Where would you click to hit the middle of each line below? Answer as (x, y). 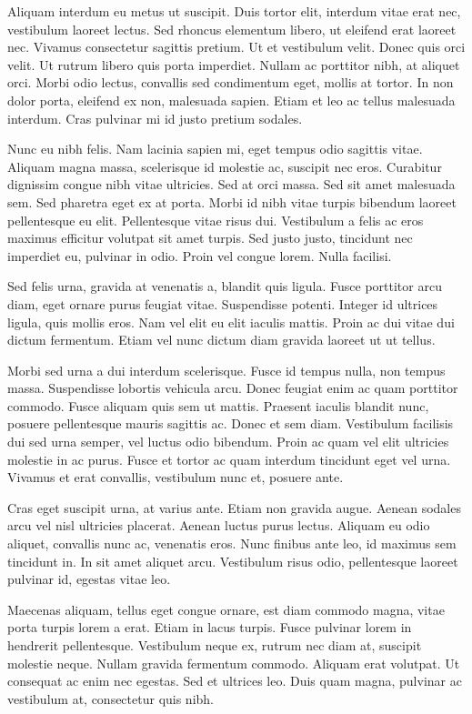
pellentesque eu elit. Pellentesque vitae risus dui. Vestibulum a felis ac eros (216, 220)
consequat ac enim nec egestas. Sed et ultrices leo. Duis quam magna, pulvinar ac (235, 681)
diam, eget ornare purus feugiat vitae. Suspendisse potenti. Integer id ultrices (223, 303)
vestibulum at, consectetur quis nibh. (111, 698)
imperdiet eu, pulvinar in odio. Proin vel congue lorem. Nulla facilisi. (200, 255)
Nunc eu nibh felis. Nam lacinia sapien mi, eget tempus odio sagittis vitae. (215, 149)
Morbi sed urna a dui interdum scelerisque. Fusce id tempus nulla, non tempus (226, 370)
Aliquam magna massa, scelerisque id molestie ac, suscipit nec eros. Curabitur (225, 166)
